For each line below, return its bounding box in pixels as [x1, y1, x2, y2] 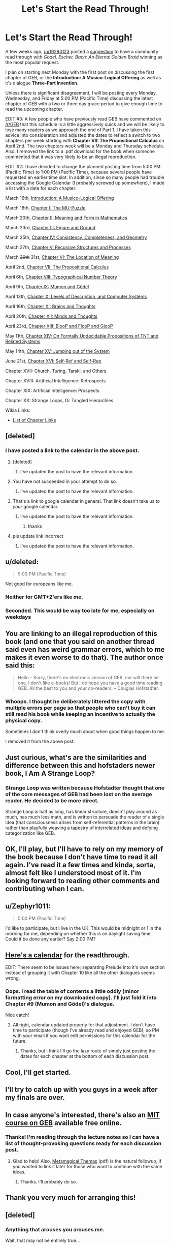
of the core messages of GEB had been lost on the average [5, 791, 152, 798]
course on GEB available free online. [5, 1118, 122, 1127]
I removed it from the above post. [5, 738, 75, 745]
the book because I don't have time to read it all [5, 853, 158, 862]
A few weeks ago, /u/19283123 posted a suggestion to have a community [5, 48, 159, 54]
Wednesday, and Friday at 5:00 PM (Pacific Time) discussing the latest [5, 95, 153, 101]
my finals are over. [5, 1093, 65, 1102]
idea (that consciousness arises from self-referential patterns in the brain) [5, 819, 160, 826]
